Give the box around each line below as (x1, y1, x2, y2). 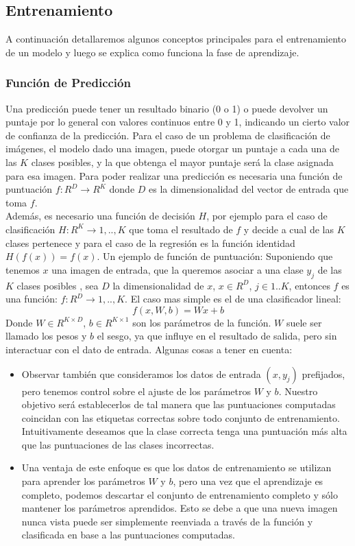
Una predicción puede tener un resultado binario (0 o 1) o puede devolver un (5, 101, 328, 115)
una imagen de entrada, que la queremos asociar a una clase (51, 262, 304, 276)
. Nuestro (278, 383, 318, 398)
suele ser (286, 315, 322, 329)
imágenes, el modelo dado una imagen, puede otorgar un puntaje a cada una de (5, 141, 340, 156)
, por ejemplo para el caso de (206, 209, 328, 223)
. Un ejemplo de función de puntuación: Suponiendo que (97, 249, 333, 263)
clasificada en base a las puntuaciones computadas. (21, 527, 235, 542)
